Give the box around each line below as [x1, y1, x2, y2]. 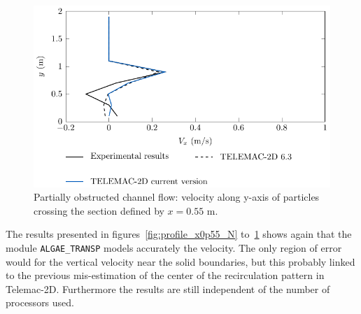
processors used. [6, 295, 74, 310]
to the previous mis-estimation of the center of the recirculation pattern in [6, 268, 325, 283]
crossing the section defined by [34, 203, 164, 217]
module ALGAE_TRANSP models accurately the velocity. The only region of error [6, 241, 342, 255]
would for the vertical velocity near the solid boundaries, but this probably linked [6, 254, 355, 269]
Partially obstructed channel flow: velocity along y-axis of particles [34, 190, 320, 204]
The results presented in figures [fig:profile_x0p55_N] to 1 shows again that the [6, 227, 352, 241]
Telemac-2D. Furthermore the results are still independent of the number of [6, 281, 330, 296]
